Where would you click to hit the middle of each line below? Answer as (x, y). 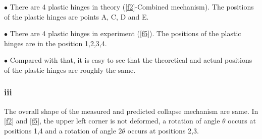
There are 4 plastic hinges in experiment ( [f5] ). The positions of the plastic (125, 33)
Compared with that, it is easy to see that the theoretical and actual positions (131, 60)
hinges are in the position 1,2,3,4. (56, 43)
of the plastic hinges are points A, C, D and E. (76, 16)
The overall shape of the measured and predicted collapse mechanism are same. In (131, 111)
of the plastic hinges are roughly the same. (70, 69)
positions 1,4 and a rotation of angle (60, 130)
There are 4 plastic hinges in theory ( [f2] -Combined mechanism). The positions (132, 7)
